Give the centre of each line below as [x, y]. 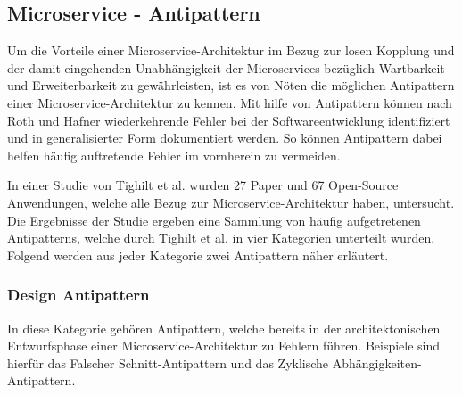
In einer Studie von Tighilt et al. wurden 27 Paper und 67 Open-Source [203, 185]
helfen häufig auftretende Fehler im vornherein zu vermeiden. [174, 155]
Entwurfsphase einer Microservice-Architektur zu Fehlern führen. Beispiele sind [224, 346]
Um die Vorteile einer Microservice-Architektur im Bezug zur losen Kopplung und [231, 50]
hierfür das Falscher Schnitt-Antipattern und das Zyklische [168, 362]
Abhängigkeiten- [377, 362]
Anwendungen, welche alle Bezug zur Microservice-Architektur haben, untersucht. [231, 202]
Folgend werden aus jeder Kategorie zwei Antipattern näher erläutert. [198, 255]
